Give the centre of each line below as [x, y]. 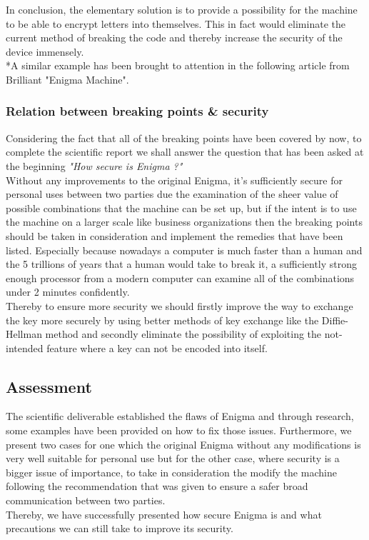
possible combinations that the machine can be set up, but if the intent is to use [181, 207]
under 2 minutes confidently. [68, 292]
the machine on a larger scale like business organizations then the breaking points [184, 222]
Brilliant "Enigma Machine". [67, 79]
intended [25, 347]
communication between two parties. [86, 500]
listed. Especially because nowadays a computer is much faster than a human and [184, 250]
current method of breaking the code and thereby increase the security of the [174, 37]
